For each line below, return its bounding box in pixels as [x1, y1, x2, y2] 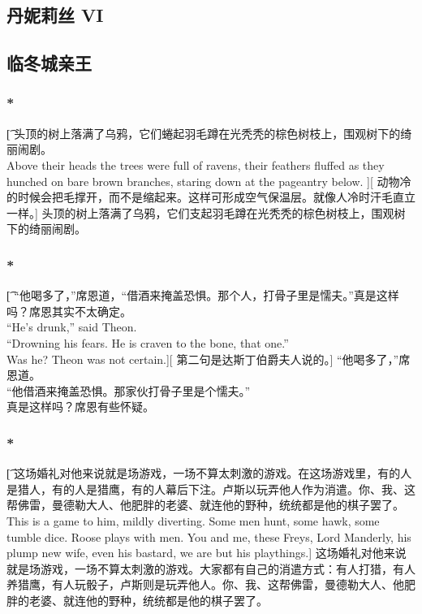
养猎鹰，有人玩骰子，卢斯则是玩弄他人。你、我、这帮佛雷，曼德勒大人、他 [6, 576, 404, 593]
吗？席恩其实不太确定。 [6, 302, 131, 319]
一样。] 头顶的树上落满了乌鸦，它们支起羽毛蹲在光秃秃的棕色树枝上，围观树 [6, 204, 406, 221]
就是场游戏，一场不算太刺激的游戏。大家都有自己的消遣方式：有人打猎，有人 [6, 560, 416, 577]
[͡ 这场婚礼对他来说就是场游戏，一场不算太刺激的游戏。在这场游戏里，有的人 [6, 465, 412, 482]
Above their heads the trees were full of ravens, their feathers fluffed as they [6, 156, 385, 173]
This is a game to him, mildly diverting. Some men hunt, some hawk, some [6, 512, 380, 529]
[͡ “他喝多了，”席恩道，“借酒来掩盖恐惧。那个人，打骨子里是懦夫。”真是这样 [6, 287, 399, 304]
